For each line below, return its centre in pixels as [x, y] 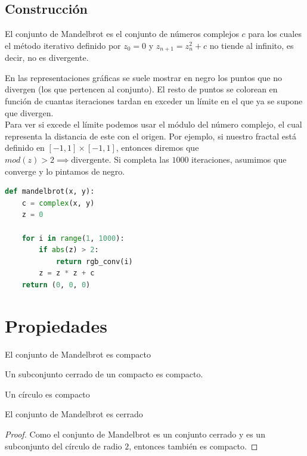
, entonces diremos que [157, 148]
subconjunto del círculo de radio [63, 446]
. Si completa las [139, 159]
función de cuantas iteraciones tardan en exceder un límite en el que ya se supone [154, 101]
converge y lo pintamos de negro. [65, 171]
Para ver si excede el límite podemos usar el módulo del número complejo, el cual [153, 124]
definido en [25, 148]
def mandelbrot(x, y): [50, 192]
